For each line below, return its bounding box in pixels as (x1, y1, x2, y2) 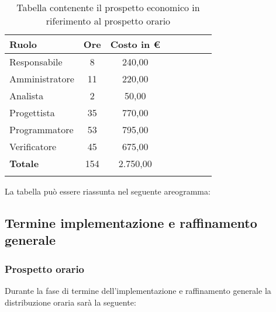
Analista (9, 89, 44, 102)
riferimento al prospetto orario (46, 14, 171, 27)
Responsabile (9, 55, 63, 68)
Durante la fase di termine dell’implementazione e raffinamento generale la (5, 284, 271, 296)
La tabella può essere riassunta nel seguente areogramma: (5, 185, 211, 197)
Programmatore (9, 123, 74, 136)
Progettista (9, 106, 55, 119)
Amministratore (9, 72, 74, 85)
